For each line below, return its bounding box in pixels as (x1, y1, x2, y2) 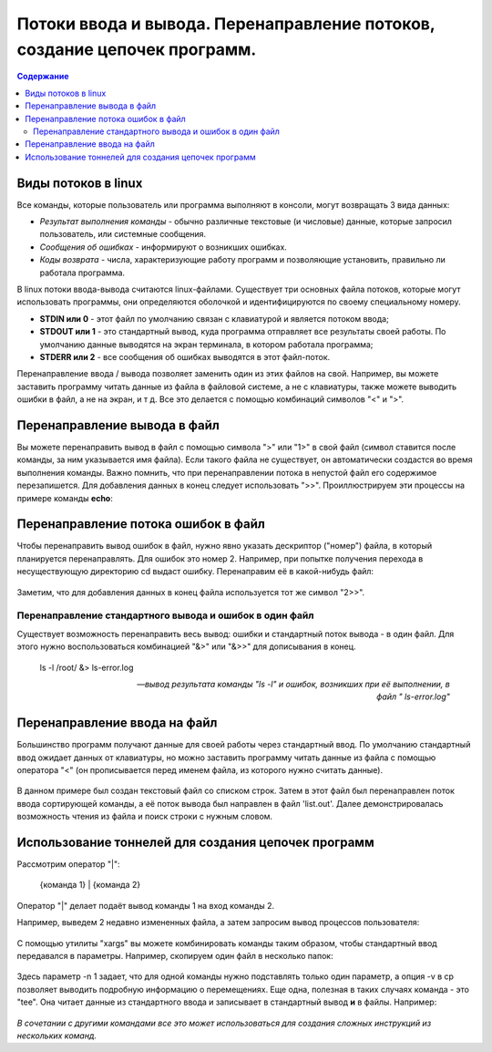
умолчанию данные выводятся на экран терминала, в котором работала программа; (39, 338, 374, 350)
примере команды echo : (16, 492, 114, 503)
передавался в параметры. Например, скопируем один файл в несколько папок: (16, 951, 333, 962)
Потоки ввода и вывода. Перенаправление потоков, (16, 14, 436, 34)
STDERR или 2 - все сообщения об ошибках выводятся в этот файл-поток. (39, 351, 331, 362)
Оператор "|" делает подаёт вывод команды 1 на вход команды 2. (16, 900, 275, 911)
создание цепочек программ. (16, 39, 257, 59)
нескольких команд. (16, 1030, 97, 1041)
